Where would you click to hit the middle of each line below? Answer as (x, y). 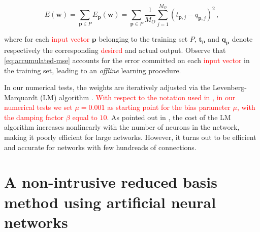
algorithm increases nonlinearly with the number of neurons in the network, (122, 127)
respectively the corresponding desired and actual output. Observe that (115, 50)
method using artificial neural (110, 202)
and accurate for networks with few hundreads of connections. (100, 147)
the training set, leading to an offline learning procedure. (93, 70)
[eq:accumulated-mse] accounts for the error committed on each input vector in (127, 60)
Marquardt (21, 97)
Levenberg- (230, 87)
